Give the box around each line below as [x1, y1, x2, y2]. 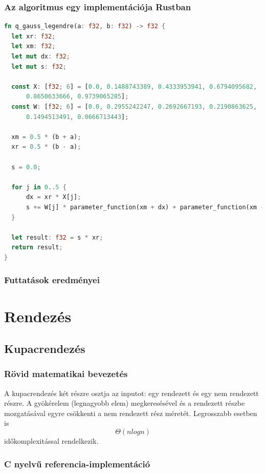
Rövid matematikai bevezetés [4, 367, 128, 380]
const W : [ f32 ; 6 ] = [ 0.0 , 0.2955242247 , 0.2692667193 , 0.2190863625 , [11, 103, 257, 110]
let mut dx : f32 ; [11, 53, 70, 60]
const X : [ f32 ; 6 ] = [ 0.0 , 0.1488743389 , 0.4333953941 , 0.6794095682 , [11, 83, 257, 90]
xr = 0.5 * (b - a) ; [11, 143, 81, 151]
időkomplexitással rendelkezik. [4, 436, 99, 446]
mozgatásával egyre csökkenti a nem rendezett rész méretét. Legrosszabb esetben [4, 407, 257, 418]
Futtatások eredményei [4, 273, 100, 286]
